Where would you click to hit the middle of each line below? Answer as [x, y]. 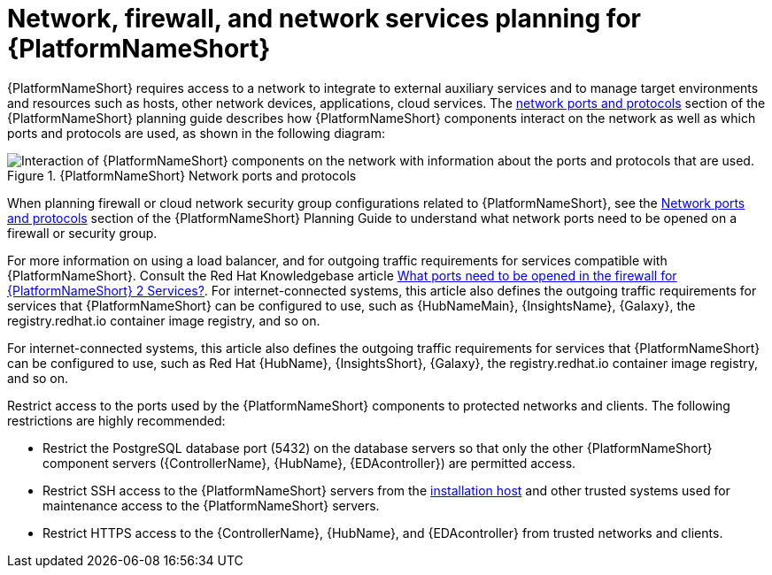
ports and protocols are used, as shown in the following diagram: [196, 133]
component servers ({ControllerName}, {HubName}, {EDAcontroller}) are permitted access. [309, 463]
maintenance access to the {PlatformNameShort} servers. [211, 505]
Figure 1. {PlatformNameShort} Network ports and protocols [182, 175]
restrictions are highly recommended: [116, 420]
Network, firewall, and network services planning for [324, 19]
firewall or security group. [82, 233]
